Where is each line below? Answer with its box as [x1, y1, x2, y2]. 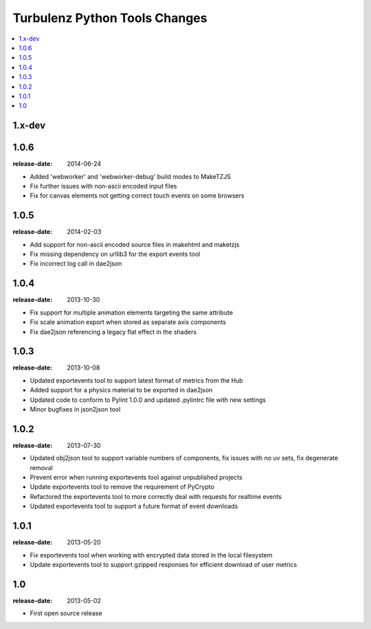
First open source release [30, 609, 102, 617]
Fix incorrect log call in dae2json [30, 259, 122, 268]
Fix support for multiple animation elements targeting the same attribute [30, 308, 234, 317]
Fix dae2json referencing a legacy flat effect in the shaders [30, 328, 197, 336]
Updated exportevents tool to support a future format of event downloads [30, 502, 238, 511]
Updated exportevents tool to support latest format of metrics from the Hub [30, 376, 243, 385]
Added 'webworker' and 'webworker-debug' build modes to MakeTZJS [30, 172, 232, 180]
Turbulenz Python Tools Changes [12, 10, 207, 25]
